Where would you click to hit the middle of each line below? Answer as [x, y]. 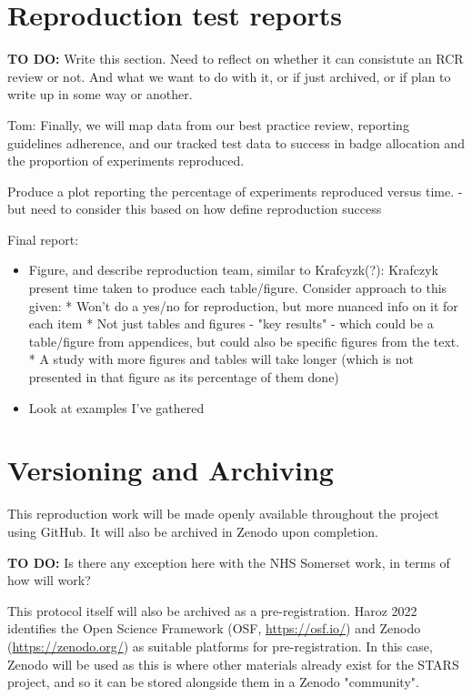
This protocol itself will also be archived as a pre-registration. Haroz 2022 [212, 610]
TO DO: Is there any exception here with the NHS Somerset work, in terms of [229, 562]
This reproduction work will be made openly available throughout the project [223, 514]
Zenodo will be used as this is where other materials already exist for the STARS [233, 664]
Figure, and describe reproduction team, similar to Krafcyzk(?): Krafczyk [234, 270]
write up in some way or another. [100, 94]
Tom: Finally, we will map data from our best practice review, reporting [208, 124]
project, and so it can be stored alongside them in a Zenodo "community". [213, 682]
